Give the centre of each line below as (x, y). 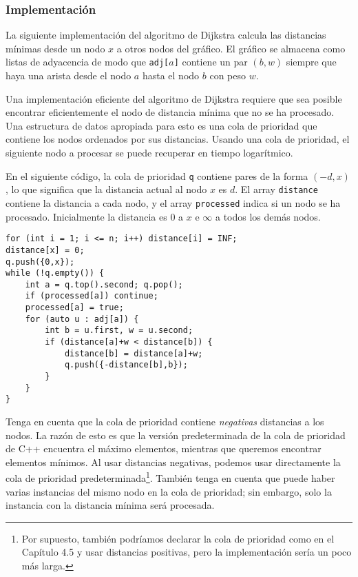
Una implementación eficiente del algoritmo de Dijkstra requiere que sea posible (174, 98)
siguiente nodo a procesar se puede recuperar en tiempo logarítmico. (149, 153)
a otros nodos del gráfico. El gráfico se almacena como (231, 48)
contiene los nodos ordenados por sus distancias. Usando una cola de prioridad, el (178, 139)
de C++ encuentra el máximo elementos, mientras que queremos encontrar (164, 448)
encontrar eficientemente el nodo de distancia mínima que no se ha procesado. (170, 112)
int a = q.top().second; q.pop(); (104, 284)
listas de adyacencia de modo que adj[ (87, 62)
